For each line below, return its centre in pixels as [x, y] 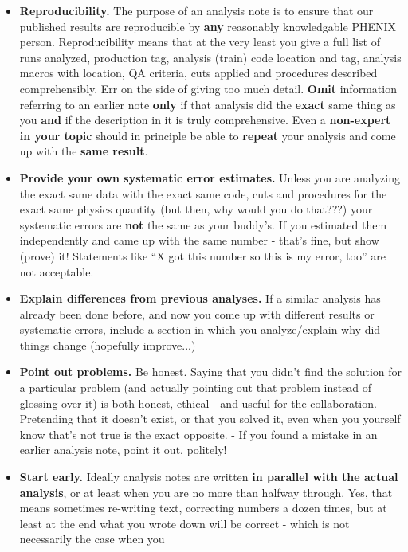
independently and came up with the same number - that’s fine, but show [199, 240]
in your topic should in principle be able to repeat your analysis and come [208, 135]
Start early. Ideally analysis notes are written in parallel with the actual [209, 477]
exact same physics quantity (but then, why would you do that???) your [196, 209]
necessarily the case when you [92, 539]
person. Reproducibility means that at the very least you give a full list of [200, 42]
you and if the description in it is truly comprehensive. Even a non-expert [205, 120]
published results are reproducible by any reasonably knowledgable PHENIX [208, 26]
